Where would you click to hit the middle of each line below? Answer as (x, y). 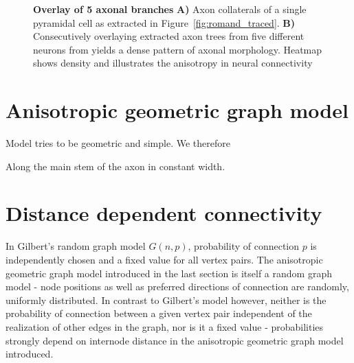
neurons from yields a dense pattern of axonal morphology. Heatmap (178, 49)
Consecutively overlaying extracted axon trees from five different (169, 36)
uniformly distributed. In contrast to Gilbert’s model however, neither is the (166, 300)
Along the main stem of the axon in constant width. (115, 166)
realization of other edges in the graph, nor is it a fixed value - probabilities (165, 326)
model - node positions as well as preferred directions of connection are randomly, (177, 286)
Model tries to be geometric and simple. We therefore (118, 143)
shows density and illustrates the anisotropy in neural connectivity (173, 63)
